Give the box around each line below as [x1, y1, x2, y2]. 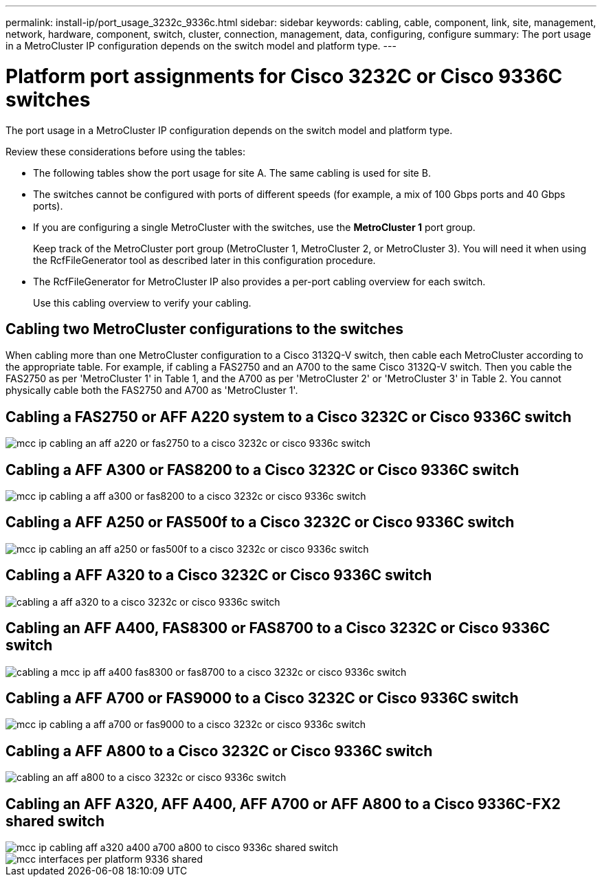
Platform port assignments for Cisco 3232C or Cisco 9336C [5, 64, 563, 88]
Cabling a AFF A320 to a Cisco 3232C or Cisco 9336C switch [5, 566, 432, 584]
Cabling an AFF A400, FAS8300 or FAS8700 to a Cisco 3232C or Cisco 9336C [5, 619, 550, 637]
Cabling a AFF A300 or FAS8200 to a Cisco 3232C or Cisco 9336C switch [5, 461, 520, 478]
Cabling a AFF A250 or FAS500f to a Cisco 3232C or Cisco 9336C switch [5, 514, 515, 531]
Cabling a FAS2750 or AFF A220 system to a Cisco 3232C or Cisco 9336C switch [5, 408, 572, 426]
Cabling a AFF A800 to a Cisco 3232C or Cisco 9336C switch [5, 742, 433, 760]
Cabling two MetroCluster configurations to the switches [5, 320, 403, 338]
